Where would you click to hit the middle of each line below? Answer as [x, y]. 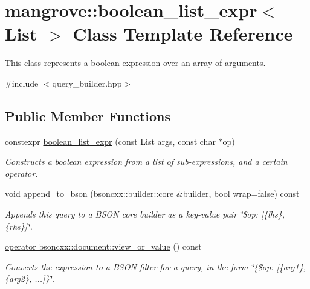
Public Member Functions [88, 115]
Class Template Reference [183, 34]
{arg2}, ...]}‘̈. [30, 278]
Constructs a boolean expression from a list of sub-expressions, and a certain [146, 161]
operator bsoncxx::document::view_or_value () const [103, 246]
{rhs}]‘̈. [19, 226]
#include [22, 83]
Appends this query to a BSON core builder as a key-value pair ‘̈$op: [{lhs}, [145, 214]
